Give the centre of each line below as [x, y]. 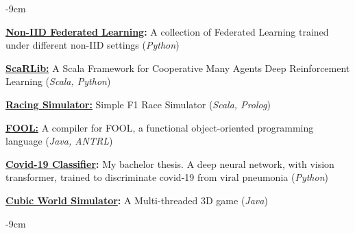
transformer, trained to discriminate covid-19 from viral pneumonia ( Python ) [167, 177]
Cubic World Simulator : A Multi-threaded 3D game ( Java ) [137, 200]
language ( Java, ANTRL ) [59, 141]
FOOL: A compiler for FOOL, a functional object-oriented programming [160, 127]
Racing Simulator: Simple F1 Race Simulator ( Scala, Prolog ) [138, 104]
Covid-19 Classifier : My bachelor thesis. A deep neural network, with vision [170, 163]
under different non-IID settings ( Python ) [93, 45]
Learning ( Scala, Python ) [58, 81]
